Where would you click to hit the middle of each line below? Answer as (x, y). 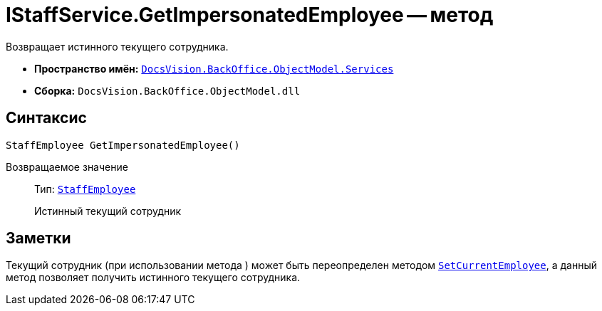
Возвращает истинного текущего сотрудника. (117, 46)
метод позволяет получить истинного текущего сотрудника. (153, 278)
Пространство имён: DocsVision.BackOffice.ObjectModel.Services (214, 68)
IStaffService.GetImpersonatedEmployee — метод (250, 15)
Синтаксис (46, 118)
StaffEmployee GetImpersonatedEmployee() (123, 145)
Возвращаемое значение (67, 167)
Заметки (38, 238)
